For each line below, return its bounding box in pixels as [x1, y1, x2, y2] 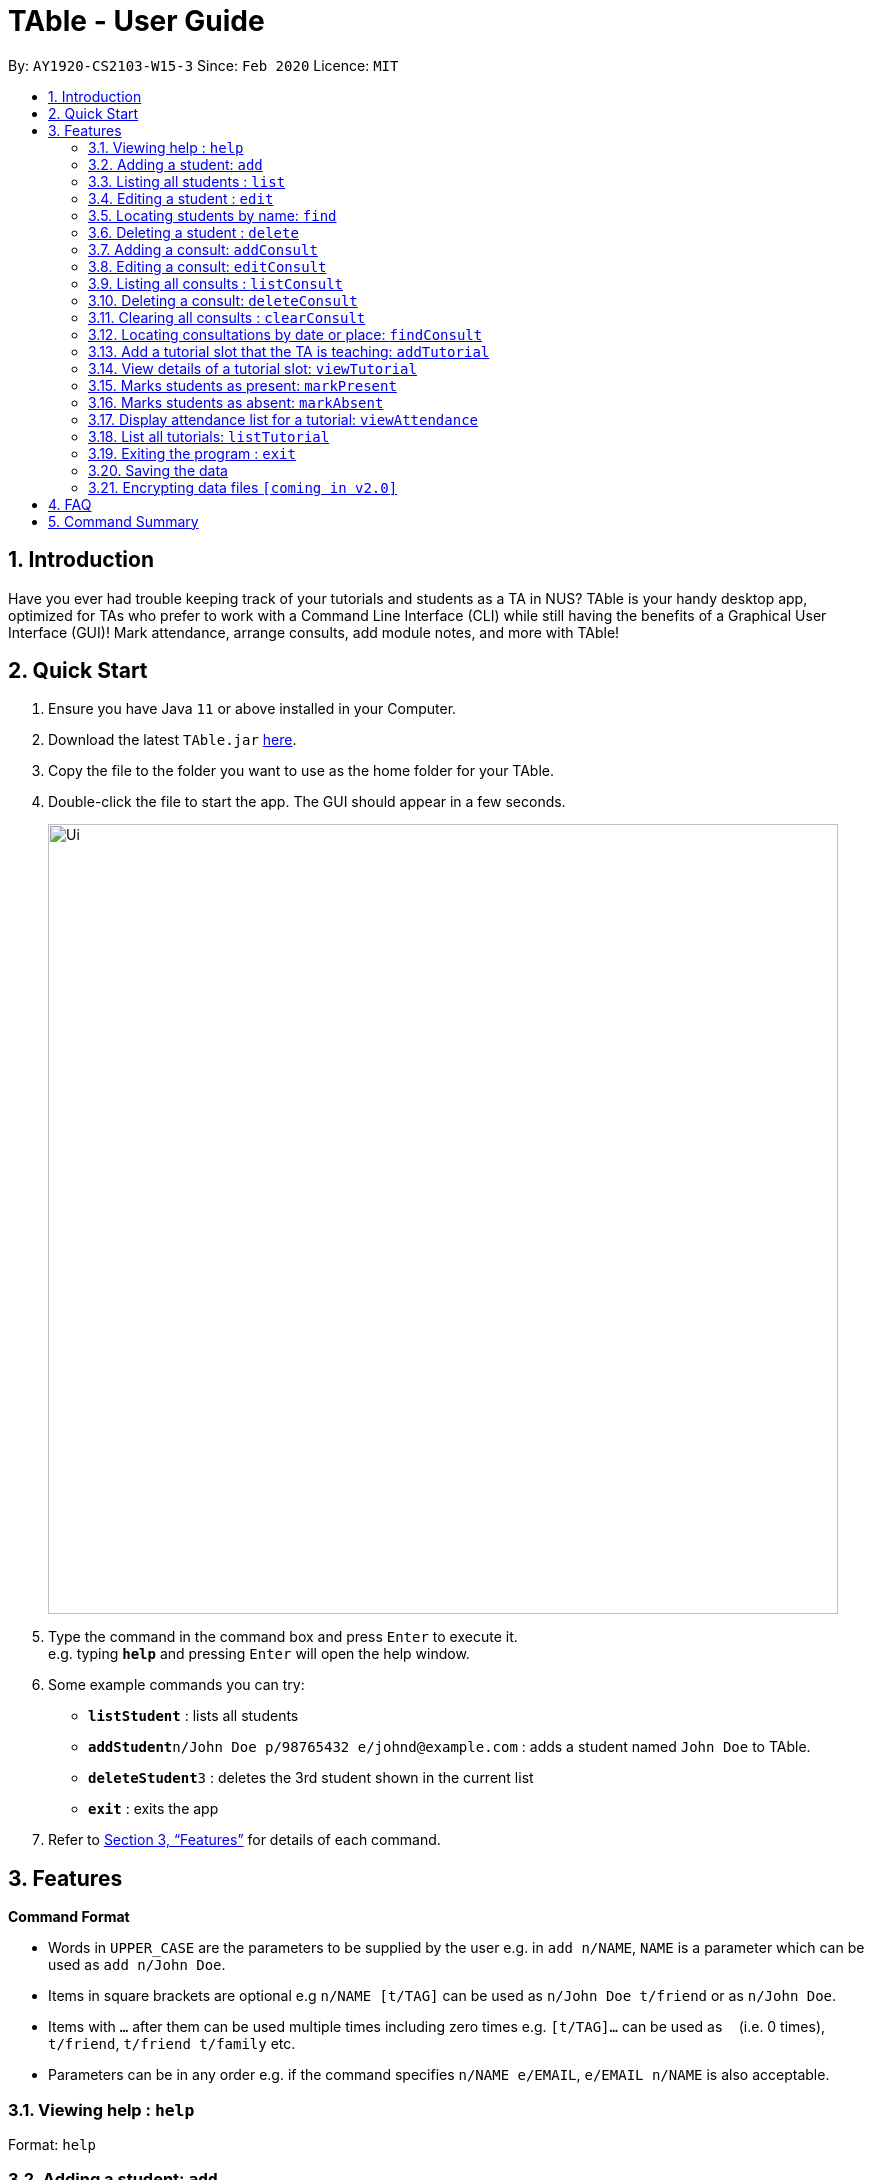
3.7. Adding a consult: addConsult [88, 240, 318, 258]
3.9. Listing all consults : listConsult [88, 274, 343, 292]
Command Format [8, 1908, 130, 1926]
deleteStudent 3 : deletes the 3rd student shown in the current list [88, 1769, 534, 1787]
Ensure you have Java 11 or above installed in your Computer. [48, 700, 457, 718]
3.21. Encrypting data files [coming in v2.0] [88, 478, 398, 496]
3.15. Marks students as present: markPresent [88, 376, 397, 394]
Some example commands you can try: [48, 1676, 305, 1694]
